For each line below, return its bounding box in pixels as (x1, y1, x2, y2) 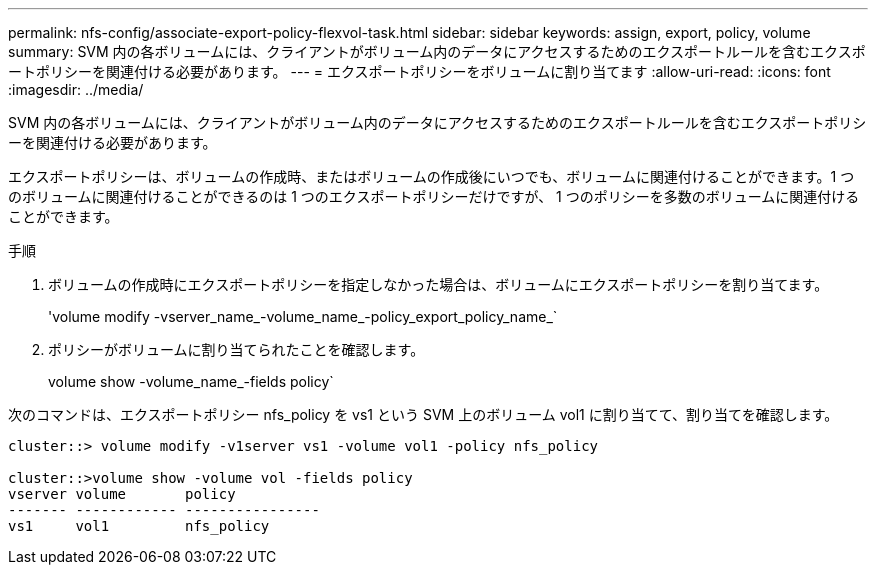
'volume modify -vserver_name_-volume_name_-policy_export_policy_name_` (48, 308, 558, 325)
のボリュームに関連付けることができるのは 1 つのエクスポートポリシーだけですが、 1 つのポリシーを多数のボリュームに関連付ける (8, 188, 860, 205)
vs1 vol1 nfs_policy (8, 518, 270, 534)
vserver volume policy (8, 486, 236, 502)
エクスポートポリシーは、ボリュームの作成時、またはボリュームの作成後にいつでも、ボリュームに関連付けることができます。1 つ (8, 168, 855, 185)
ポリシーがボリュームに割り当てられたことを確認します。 (48, 341, 425, 358)
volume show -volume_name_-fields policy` (48, 373, 334, 390)
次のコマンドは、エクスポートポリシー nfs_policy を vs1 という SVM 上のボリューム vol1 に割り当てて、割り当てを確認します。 (8, 406, 839, 423)
